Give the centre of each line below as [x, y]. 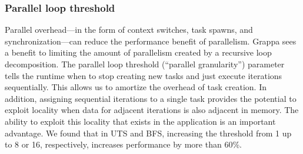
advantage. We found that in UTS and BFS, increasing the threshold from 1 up [148, 133]
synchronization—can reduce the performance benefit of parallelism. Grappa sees [151, 41]
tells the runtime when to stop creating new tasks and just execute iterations [144, 75]
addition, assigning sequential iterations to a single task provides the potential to [151, 98]
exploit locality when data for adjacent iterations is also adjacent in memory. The [152, 110]
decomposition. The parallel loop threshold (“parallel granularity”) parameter [145, 64]
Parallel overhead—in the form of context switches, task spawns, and [129, 30]
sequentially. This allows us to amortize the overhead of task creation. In [136, 87]
